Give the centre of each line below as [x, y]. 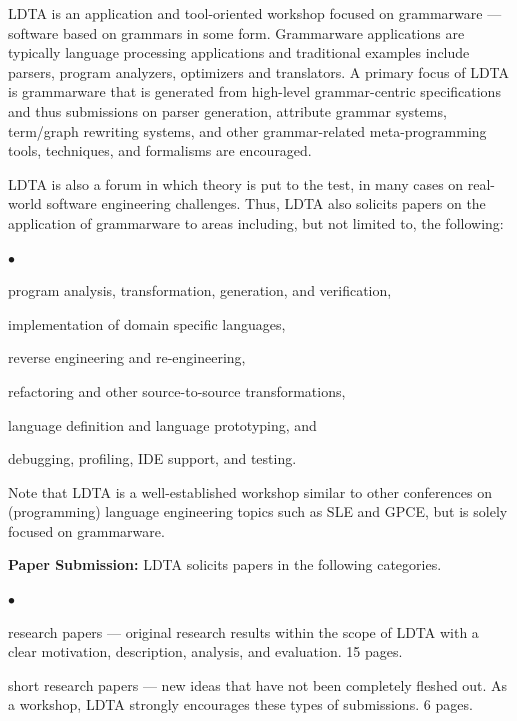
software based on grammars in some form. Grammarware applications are [236, 32]
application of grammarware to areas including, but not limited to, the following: [256, 222]
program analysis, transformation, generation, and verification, [200, 290]
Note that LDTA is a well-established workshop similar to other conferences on [250, 491]
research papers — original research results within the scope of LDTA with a [243, 631]
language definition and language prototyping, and [162, 424]
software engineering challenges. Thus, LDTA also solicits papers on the [266, 203]
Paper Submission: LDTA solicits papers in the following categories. [225, 564]
